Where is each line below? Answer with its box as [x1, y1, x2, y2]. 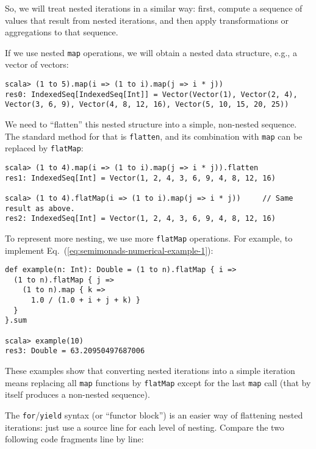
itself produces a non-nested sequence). [5, 388, 150, 401]
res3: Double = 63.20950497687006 [5, 347, 145, 356]
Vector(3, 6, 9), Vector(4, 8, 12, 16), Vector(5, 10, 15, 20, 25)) [5, 100, 289, 109]
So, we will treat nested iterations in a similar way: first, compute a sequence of [5, 2, 303, 14]
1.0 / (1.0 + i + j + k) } [31, 296, 140, 305]
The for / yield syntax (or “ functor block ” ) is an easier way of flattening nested [5, 408, 303, 421]
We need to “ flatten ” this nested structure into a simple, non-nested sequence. [5, 118, 297, 130]
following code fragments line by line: [5, 433, 144, 445]
